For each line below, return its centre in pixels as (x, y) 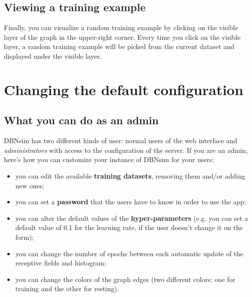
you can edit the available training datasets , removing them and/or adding (130, 175)
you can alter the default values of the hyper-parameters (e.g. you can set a (132, 218)
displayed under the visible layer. (53, 56)
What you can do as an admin (81, 120)
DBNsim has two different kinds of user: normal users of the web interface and (121, 140)
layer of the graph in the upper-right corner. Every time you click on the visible (122, 37)
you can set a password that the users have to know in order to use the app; (131, 202)
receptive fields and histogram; (61, 263)
